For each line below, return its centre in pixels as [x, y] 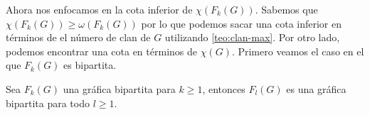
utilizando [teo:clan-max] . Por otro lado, [252, 37]
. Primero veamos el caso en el [298, 51]
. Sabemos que [286, 9]
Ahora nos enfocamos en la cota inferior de [99, 9]
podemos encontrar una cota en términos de [101, 51]
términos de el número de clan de [78, 37]
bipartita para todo [48, 103]
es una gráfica [316, 88]
